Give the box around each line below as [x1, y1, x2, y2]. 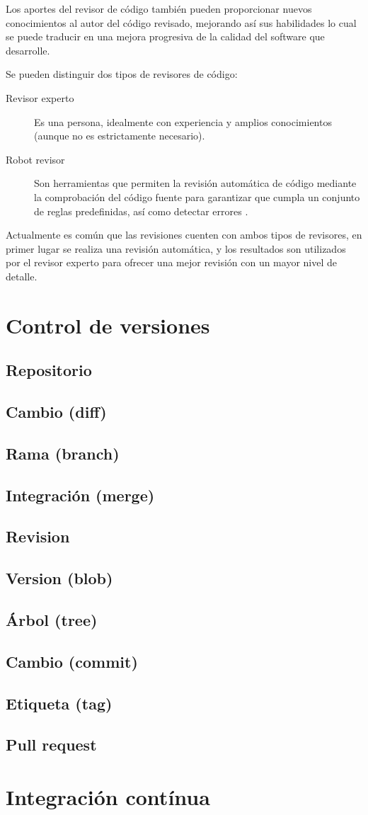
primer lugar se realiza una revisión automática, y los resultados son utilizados [6, 241, 346, 256]
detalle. [6, 268, 38, 283]
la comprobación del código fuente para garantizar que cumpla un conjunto [34, 189, 360, 204]
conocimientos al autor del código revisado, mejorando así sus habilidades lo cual [6, 15, 357, 30]
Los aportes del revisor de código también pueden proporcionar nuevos [6, 1, 312, 16]
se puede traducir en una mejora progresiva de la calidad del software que [6, 29, 325, 44]
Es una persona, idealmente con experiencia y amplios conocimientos [34, 114, 332, 129]
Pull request [6, 734, 97, 756]
